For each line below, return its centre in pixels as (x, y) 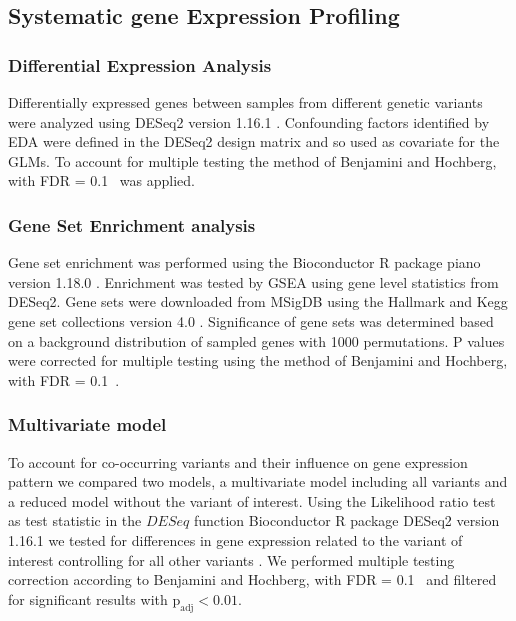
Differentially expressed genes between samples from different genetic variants (245, 102)
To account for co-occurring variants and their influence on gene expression (238, 461)
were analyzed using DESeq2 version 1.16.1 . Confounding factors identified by (249, 121)
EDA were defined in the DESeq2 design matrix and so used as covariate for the (254, 141)
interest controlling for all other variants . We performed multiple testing (231, 559)
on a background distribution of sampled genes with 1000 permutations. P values (256, 340)
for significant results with (88, 598)
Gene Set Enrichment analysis (132, 224)
